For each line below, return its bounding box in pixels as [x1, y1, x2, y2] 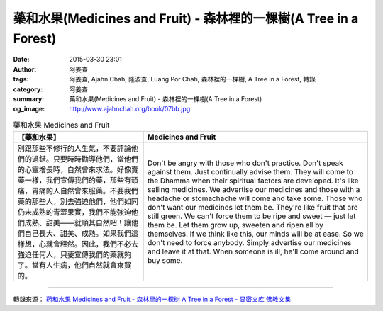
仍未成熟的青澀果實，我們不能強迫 [17, 208, 131, 217]
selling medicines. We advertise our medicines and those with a [148, 185, 360, 195]
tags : [13, 75, 29, 84]
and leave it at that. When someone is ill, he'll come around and [148, 247, 360, 256]
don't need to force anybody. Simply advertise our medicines [148, 238, 352, 248]
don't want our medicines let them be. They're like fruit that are [148, 203, 358, 213]
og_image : [13, 105, 45, 113]
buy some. [148, 256, 183, 266]
